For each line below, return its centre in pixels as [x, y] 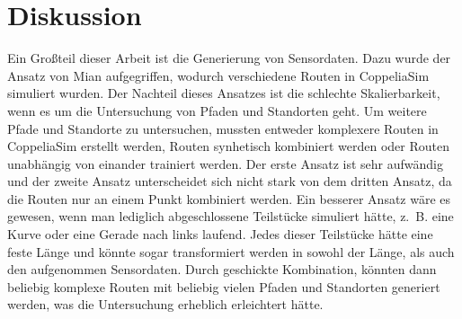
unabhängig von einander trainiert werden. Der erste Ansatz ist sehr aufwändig [225, 163]
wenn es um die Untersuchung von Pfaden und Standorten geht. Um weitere [217, 110]
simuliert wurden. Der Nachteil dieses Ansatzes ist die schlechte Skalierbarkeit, [224, 93]
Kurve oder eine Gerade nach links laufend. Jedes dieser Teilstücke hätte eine [220, 234]
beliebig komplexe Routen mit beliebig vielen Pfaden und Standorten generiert [224, 286]
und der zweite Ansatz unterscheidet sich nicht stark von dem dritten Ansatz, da [230, 181]
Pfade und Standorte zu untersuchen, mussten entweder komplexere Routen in [223, 128]
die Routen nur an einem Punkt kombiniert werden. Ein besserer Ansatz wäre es [229, 198]
